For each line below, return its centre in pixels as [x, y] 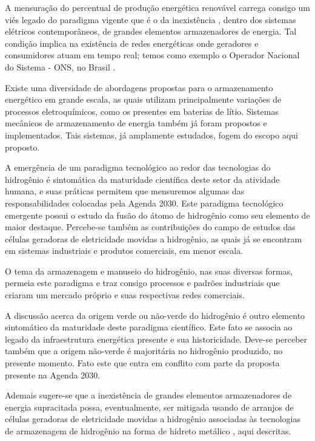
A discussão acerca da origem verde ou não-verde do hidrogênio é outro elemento [155, 315]
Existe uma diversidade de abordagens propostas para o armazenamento [139, 87]
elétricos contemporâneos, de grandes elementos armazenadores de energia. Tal [151, 31]
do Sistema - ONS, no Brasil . [60, 67]
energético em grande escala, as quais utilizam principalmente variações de [143, 99]
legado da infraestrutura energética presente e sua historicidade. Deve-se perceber [156, 339]
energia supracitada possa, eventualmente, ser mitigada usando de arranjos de [149, 407]
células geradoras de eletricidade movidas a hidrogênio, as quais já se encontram [154, 238]
